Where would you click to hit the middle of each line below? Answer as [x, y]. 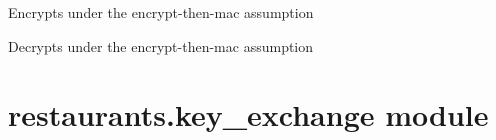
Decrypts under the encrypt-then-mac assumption [161, 45]
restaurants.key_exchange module [248, 114]
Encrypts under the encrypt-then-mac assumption [161, 12]
